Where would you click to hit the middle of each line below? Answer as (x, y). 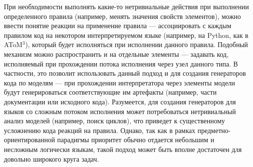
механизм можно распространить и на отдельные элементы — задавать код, (116, 54)
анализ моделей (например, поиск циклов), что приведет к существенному (115, 121)
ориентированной (29, 140)
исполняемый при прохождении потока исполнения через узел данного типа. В (121, 63)
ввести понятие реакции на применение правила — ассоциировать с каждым (118, 25)
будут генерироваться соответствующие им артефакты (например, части (110, 92)
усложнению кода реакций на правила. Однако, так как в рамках (100, 130)
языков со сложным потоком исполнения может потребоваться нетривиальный (120, 111)
